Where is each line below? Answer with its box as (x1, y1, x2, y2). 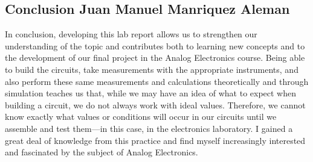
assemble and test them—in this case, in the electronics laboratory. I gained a (5, 122, 293, 134)
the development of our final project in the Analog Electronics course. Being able (5, 51, 305, 64)
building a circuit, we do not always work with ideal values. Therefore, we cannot (5, 98, 306, 111)
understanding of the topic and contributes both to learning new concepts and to (5, 39, 305, 52)
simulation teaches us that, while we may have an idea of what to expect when (5, 87, 297, 99)
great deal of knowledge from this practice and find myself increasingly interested (5, 134, 306, 146)
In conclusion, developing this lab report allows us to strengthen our (5, 28, 257, 40)
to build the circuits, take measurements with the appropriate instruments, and (5, 63, 298, 75)
